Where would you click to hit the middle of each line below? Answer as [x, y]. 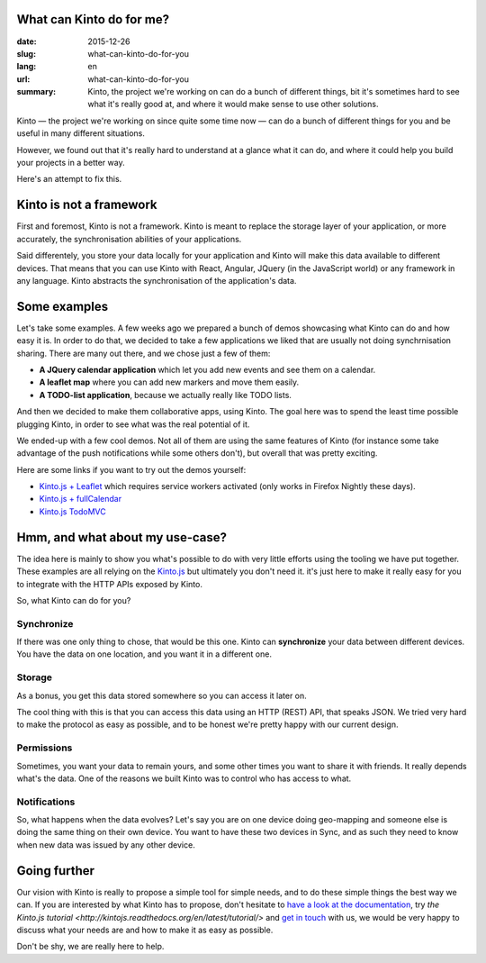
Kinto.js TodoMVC [73, 511]
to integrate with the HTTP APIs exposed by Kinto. [109, 584]
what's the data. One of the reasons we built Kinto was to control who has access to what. [184, 778]
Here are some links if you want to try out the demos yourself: [131, 469]
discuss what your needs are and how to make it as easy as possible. [145, 930]
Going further [55, 871]
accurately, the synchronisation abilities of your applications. [129, 239]
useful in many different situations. [81, 133]
